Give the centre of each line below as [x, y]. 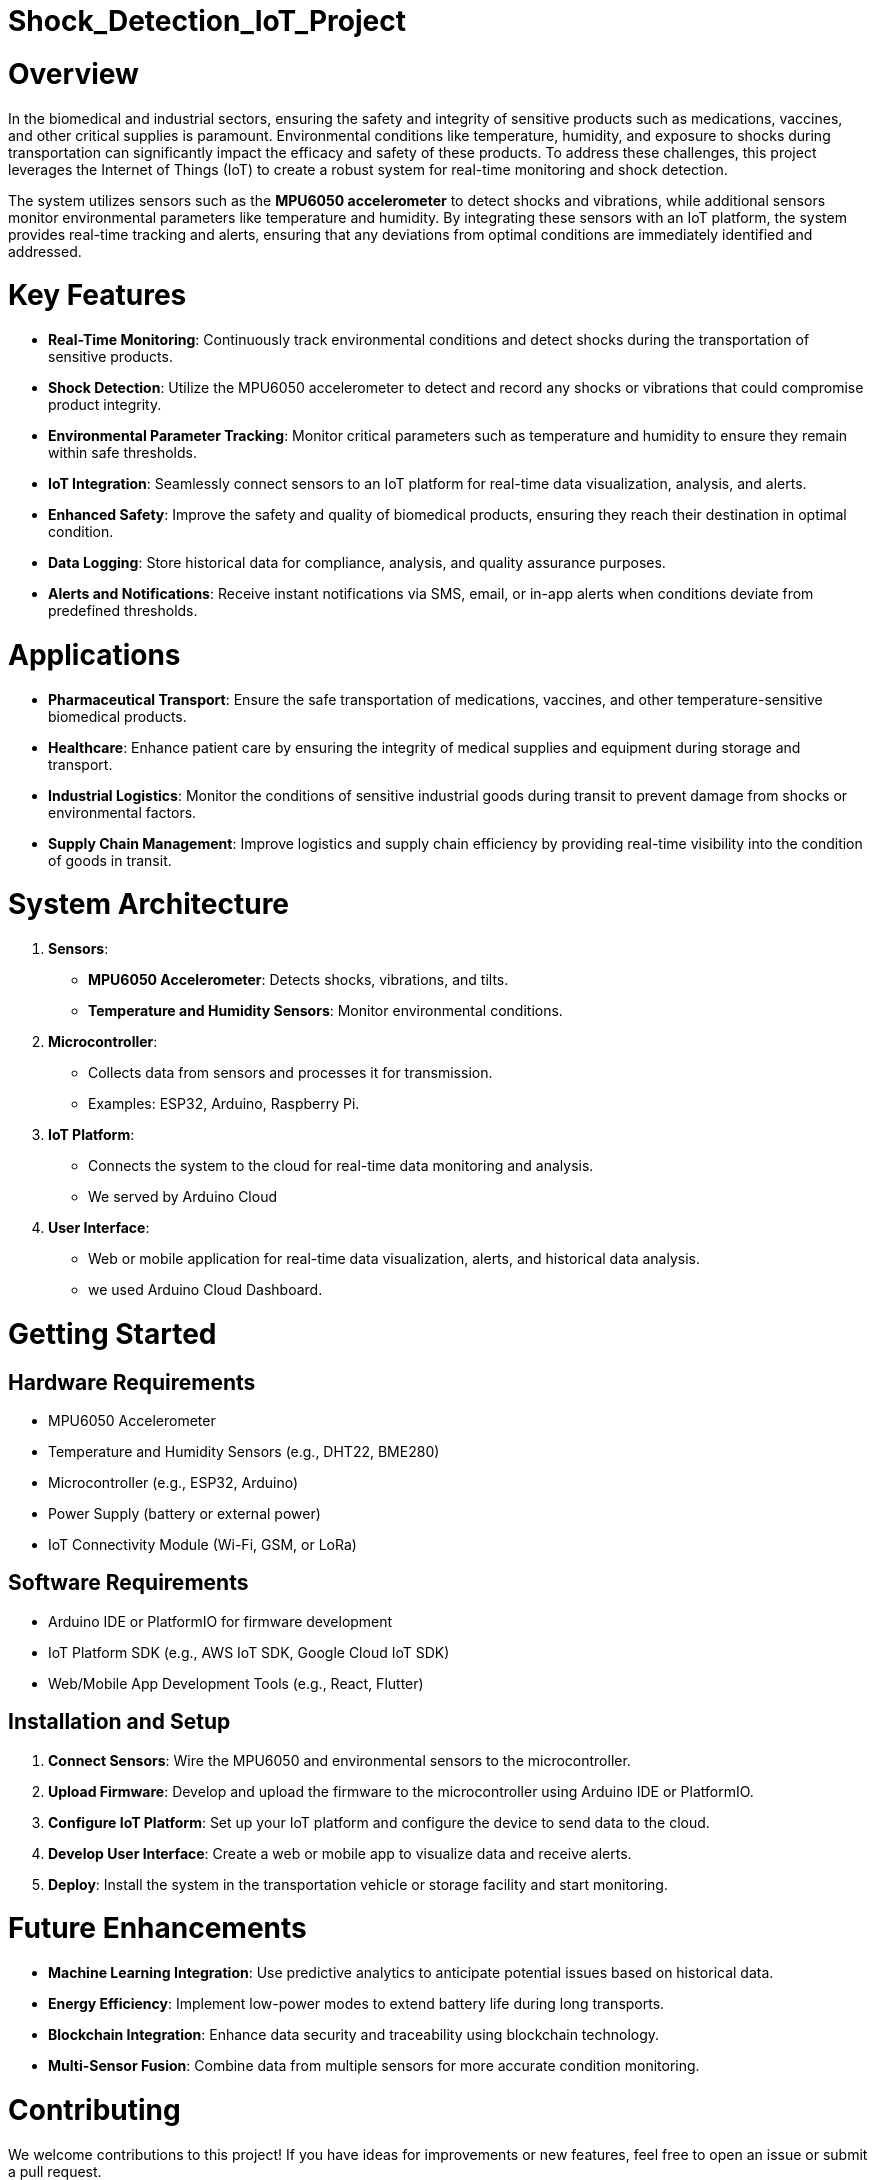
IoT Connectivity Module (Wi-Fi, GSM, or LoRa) [202, 1544]
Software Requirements [128, 1583]
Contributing [94, 2109]
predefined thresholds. [123, 610]
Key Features [97, 295]
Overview [73, 73]
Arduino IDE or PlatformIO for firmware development [220, 1621]
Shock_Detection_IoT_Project [207, 21]
